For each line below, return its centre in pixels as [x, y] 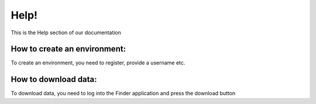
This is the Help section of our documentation [66, 33]
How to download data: [54, 79]
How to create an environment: [68, 49]
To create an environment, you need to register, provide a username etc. [98, 63]
